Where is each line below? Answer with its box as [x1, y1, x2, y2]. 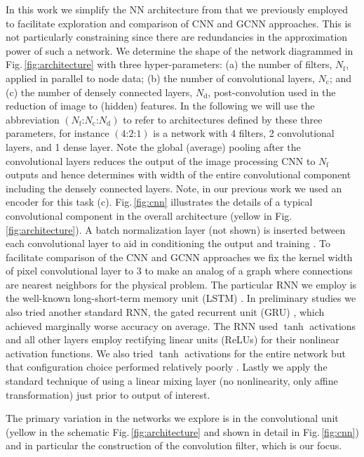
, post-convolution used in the [208, 84, 336, 99]
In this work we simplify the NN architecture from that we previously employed [6, 2, 349, 16]
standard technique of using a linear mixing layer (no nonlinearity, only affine [6, 373, 338, 388]
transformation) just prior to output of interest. [6, 387, 210, 402]
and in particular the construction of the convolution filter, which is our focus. [6, 438, 342, 453]
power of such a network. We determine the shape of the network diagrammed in [6, 43, 353, 58]
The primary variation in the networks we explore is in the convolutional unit [6, 411, 339, 425]
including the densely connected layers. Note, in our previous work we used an [6, 180, 342, 195]
